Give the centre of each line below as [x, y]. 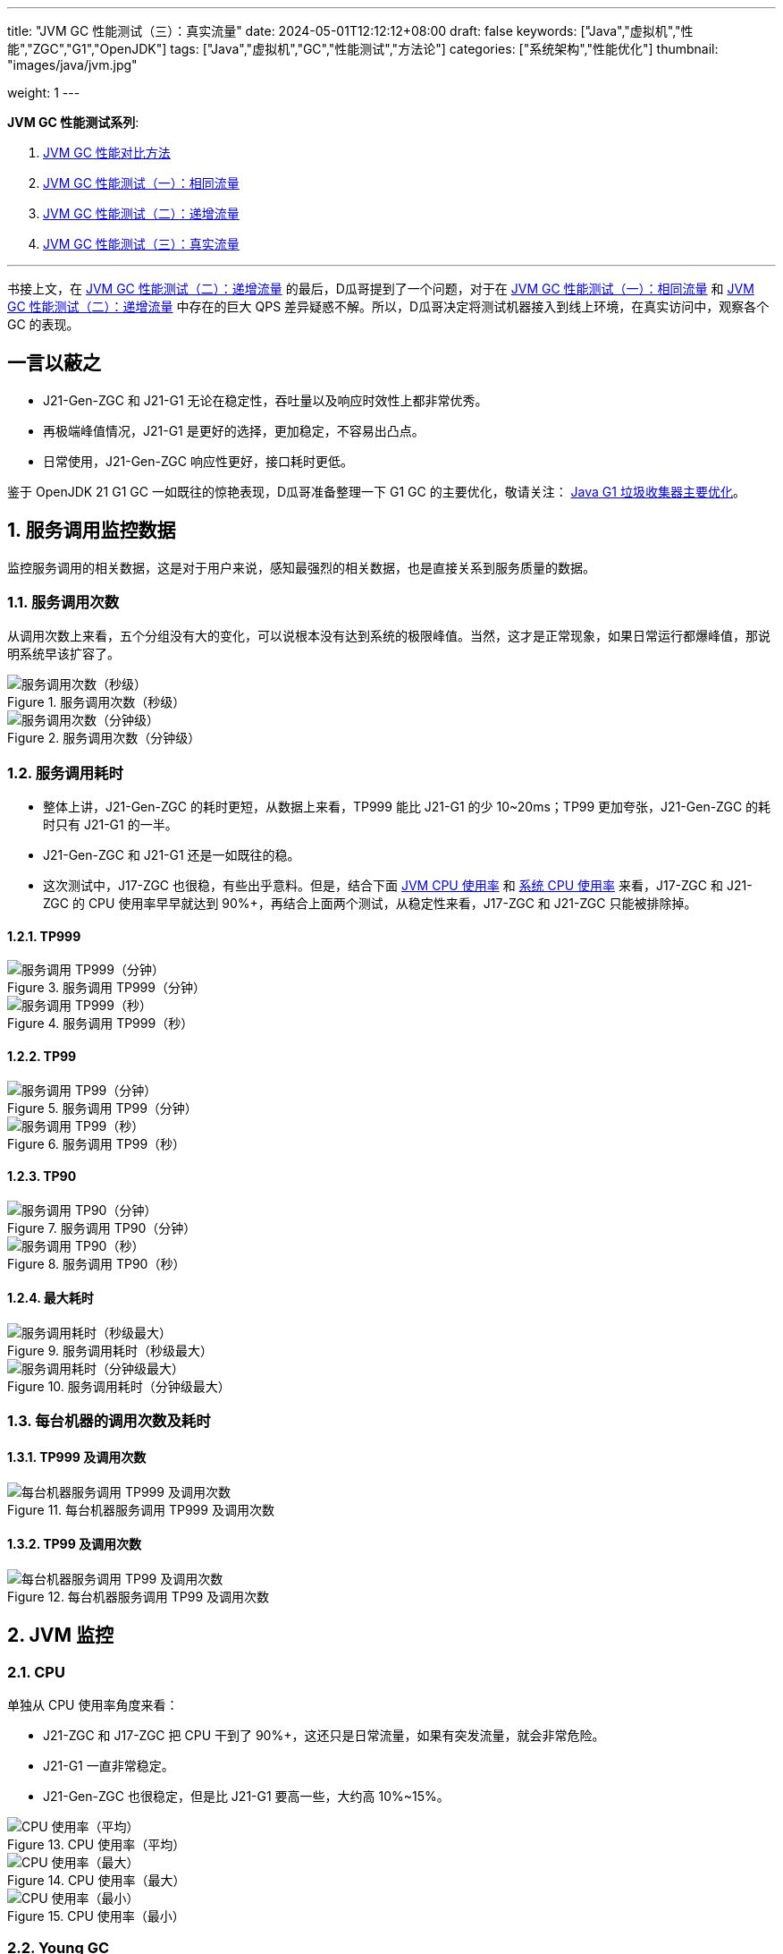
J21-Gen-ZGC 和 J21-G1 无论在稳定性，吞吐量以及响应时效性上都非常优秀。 [265, 400]
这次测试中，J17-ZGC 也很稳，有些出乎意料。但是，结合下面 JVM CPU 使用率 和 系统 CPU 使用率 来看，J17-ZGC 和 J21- [398, 886]
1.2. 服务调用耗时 [65, 773]
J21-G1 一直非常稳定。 [109, 1766]
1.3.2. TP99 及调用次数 [75, 1544]
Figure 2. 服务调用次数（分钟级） [104, 738]
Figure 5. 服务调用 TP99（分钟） [102, 1108]
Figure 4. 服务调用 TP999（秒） [101, 1024]
